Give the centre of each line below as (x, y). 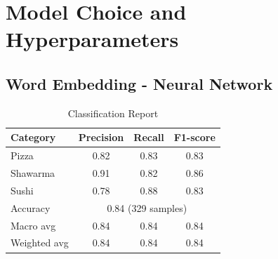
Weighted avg (40, 243)
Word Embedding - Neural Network (139, 83)
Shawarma (33, 173)
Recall (149, 137)
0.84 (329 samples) (147, 207)
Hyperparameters (92, 39)
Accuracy (31, 207)
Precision (101, 137)
